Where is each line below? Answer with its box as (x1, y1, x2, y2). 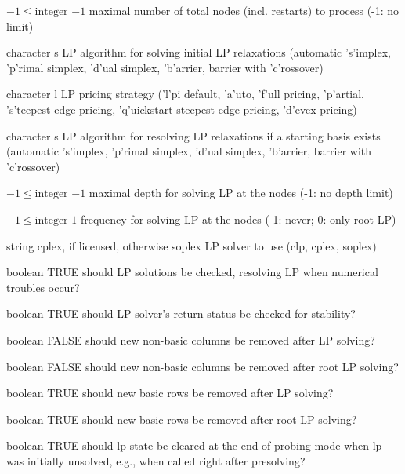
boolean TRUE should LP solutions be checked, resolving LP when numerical (6, 264, 378, 280)
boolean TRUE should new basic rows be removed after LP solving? (6, 385, 334, 401)
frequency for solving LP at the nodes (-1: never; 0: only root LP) (80, 210, 396, 227)
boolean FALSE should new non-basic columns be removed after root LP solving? (6, 358, 399, 374)
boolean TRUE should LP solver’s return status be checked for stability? (6, 305, 356, 322)
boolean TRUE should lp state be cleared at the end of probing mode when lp (6, 437, 382, 454)
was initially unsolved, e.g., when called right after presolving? (6, 452, 306, 469)
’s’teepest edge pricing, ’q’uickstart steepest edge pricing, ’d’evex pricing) (6, 100, 357, 117)
